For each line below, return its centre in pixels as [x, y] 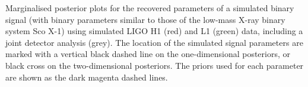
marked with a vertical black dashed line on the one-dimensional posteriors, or [148, 54]
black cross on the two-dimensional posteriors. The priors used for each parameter [155, 65]
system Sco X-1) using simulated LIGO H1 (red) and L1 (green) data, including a [154, 31]
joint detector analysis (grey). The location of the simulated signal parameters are [154, 42]
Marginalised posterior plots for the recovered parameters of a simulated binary [150, 8]
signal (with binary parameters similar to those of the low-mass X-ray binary [145, 19]
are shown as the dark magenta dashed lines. [87, 77]
